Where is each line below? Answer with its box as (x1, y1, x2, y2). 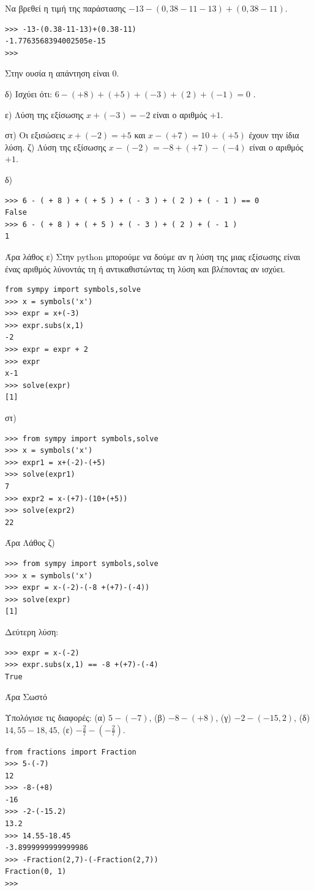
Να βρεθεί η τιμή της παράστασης (5, 2, 126, 14)
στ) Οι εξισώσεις (5, 129, 65, 141)
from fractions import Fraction (5, 747, 136, 756)
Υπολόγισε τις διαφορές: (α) (5, 710, 106, 723)
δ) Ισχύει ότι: (5, 87, 53, 100)
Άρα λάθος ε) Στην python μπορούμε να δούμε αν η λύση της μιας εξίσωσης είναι (5, 250, 301, 263)
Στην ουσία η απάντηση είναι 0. (5, 67, 119, 80)
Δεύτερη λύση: (5, 625, 59, 638)
